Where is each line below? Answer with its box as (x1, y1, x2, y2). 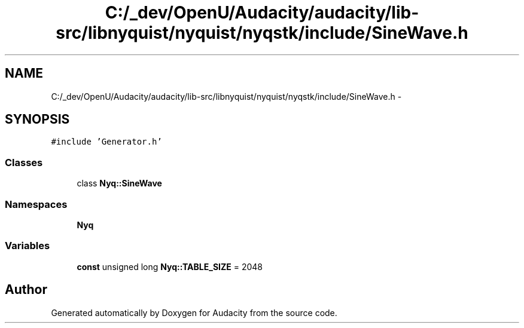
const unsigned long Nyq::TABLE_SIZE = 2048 (77, 261, 263, 272)
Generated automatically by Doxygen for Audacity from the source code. (51, 307, 337, 318)
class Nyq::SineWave (77, 178, 162, 189)
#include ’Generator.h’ (51, 137, 162, 147)
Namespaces (5, 198, 68, 210)
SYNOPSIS (5, 112, 70, 127)
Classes (5, 156, 43, 168)
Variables (5, 240, 50, 252)
